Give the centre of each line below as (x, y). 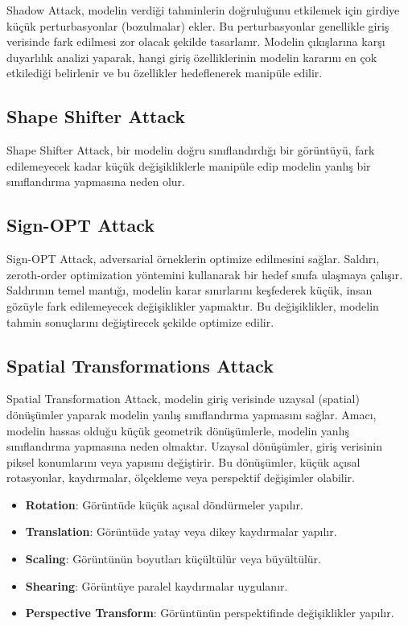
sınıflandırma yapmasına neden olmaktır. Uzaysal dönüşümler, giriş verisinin (194, 446)
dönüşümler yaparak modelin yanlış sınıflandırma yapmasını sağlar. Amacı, (192, 414)
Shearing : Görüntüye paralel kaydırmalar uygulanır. (157, 585)
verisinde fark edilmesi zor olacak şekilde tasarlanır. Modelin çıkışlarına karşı (196, 41)
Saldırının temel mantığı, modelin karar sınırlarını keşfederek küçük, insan (190, 290)
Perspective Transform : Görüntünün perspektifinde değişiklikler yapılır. (210, 613)
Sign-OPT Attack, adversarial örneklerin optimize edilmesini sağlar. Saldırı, (193, 259)
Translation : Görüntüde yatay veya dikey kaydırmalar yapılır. (181, 531)
